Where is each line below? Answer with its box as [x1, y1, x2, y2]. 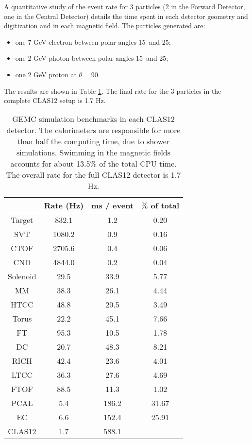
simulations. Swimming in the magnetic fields [16, 146, 171, 158]
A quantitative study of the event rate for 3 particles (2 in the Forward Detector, [4, 1, 245, 11]
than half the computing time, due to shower [17, 135, 170, 147]
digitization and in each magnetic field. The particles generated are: [4, 20, 205, 31]
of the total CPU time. [99, 157, 177, 169]
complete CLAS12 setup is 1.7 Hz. [4, 95, 106, 105]
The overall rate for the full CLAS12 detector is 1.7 [6, 169, 181, 180]
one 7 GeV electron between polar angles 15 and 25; [15, 36, 171, 47]
